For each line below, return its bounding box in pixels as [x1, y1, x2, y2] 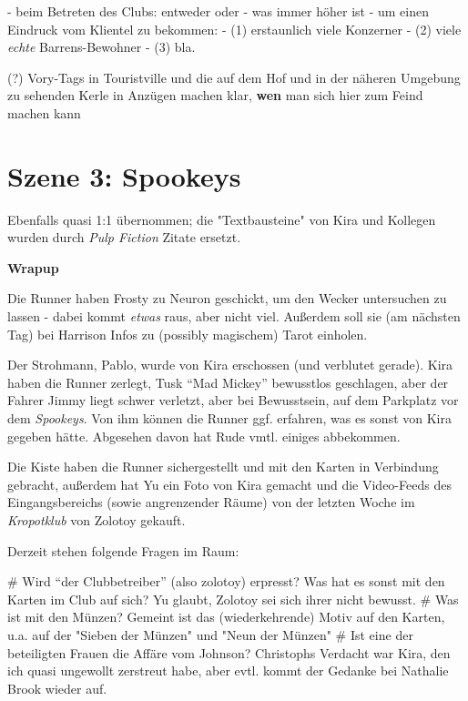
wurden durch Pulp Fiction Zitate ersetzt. [7, 228, 241, 247]
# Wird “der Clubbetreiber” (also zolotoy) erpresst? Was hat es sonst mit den [7, 572, 445, 591]
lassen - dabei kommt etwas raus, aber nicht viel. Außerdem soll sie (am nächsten [7, 307, 461, 326]
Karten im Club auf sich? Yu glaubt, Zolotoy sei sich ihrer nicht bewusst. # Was [7, 589, 459, 608]
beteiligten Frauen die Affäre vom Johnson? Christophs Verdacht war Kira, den [7, 643, 451, 662]
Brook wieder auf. [7, 678, 107, 697]
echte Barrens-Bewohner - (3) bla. [7, 37, 196, 56]
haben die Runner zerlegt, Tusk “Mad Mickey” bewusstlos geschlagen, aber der [7, 372, 449, 391]
